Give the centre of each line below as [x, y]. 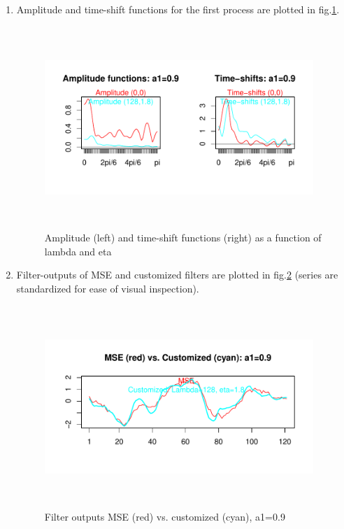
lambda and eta [78, 251]
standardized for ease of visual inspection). [108, 288]
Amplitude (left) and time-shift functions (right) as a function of [183, 238]
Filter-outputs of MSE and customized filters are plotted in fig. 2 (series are [177, 275]
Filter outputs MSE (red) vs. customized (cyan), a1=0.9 [165, 517]
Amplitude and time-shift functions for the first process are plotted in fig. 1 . [178, 9]
